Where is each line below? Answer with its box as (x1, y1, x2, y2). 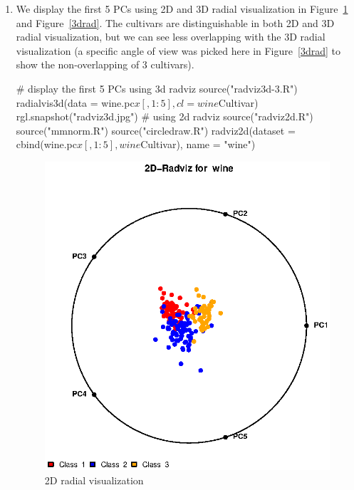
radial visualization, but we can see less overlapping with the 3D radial (16, 29, 326, 44)
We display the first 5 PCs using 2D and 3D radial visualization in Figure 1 (16, 1, 348, 16)
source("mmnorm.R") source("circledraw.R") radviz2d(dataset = (16, 123, 296, 137)
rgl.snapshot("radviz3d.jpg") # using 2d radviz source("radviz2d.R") (16, 109, 313, 124)
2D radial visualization (44, 473, 144, 488)
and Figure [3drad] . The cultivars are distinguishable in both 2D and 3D (16, 15, 335, 30)
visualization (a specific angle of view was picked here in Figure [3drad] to (16, 43, 340, 58)
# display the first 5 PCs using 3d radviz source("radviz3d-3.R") (16, 80, 298, 95)
